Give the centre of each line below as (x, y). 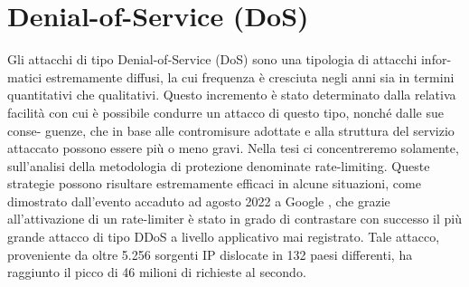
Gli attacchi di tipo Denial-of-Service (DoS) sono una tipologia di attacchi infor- (230, 59)
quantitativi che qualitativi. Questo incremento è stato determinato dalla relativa (232, 95)
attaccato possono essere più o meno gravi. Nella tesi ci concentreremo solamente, (233, 148)
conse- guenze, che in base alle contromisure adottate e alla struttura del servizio (231, 130)
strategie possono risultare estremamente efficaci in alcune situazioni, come (214, 183)
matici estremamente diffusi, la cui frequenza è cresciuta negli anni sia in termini (231, 77)
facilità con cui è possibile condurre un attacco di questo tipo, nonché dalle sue (225, 112)
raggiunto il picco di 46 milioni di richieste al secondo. (157, 272)
